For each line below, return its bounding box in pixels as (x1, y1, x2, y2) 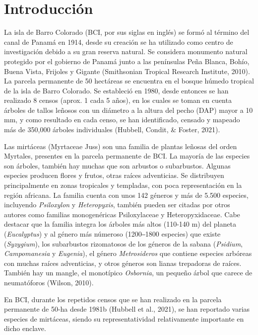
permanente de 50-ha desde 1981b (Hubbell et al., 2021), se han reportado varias (4, 304, 250, 314)
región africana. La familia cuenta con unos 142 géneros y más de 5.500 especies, (4, 189, 249, 200)
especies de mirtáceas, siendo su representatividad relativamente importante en (4, 313, 244, 324)
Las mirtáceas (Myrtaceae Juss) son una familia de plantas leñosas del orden (4, 141, 237, 151)
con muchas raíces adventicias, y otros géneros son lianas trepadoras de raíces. (4, 257, 242, 268)
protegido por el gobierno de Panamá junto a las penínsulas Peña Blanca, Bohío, (4, 56, 250, 66)
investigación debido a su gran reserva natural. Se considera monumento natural (4, 46, 248, 57)
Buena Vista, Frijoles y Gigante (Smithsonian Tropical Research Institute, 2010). (4, 66, 250, 76)
